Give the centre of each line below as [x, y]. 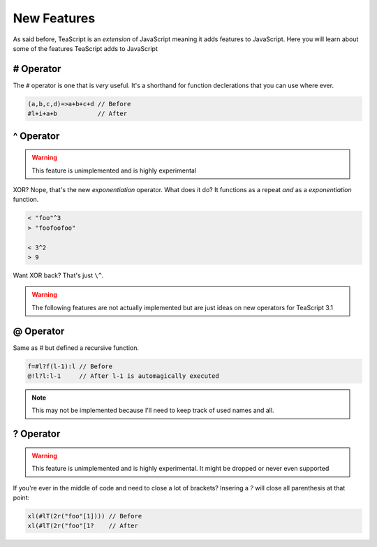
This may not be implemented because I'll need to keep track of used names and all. [153, 410]
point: [21, 497]
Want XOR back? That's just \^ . [58, 275]
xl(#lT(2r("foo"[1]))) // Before [85, 516]
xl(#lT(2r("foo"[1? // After [83, 526]
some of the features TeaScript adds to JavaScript [86, 48]
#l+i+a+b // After [77, 114]
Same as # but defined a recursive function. [76, 348]
